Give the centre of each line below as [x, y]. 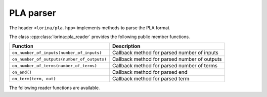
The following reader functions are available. [55, 88]
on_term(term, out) [34, 78]
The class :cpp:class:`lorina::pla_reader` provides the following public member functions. [100, 37]
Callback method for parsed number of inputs [165, 53]
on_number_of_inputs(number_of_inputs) [57, 53]
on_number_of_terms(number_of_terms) [55, 66]
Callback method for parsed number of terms [165, 66]
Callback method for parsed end [150, 72]
